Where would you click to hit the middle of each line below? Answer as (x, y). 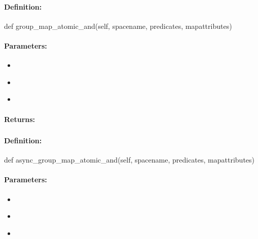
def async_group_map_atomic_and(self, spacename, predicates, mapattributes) (130, 160)
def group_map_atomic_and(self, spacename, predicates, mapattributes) (118, 26)
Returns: (20, 119)
